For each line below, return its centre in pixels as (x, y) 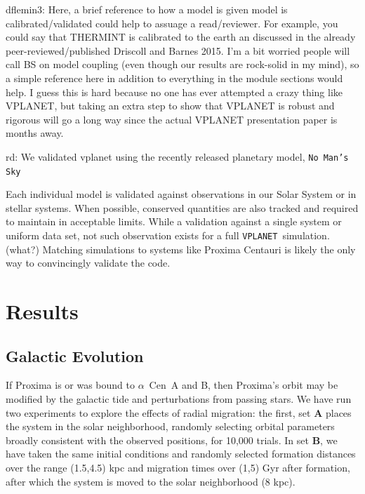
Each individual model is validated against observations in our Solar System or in (181, 194)
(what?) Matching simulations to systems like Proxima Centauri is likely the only (181, 249)
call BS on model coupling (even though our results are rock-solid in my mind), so (182, 64)
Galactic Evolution (75, 355)
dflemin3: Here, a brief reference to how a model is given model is (147, 9)
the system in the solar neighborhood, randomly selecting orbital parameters (170, 426)
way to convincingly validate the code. (88, 263)
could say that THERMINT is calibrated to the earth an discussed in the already (181, 37)
